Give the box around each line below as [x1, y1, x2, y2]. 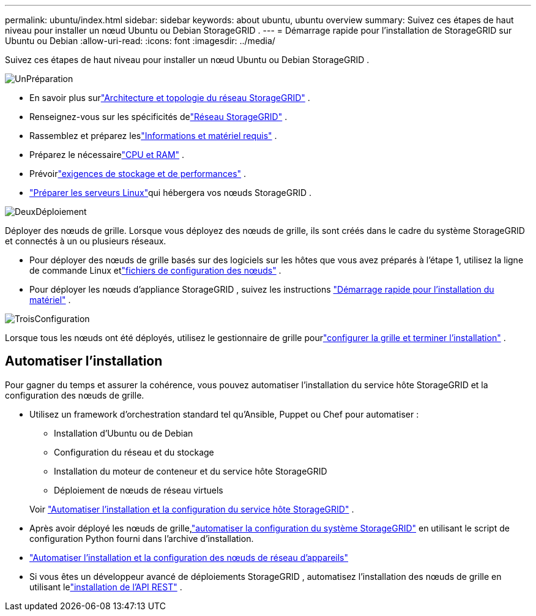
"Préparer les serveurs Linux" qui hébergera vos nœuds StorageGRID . [29, 187, 311, 198]
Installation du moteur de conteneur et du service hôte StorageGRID [54, 465, 327, 476]
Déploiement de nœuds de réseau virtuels [54, 484, 223, 495]
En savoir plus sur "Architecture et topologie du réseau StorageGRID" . [29, 92, 310, 103]
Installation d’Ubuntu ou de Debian [54, 427, 193, 438]
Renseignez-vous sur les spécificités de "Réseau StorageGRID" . [29, 111, 288, 122]
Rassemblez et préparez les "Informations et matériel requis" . [29, 130, 277, 141]
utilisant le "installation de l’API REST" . [29, 581, 182, 592]
